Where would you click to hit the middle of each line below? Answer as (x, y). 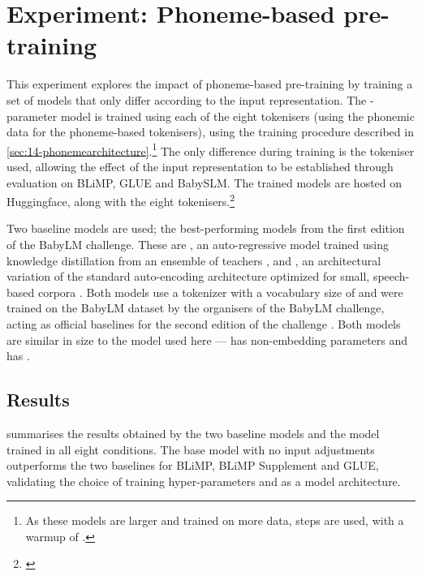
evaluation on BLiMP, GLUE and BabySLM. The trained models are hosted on (205, 182)
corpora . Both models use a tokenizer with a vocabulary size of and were (220, 292)
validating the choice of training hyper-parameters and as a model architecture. (204, 481)
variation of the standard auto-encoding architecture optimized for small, (188, 276)
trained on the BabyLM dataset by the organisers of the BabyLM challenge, (196, 308)
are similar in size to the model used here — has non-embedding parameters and (207, 340)
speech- (391, 276)
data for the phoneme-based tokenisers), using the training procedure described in (210, 132)
